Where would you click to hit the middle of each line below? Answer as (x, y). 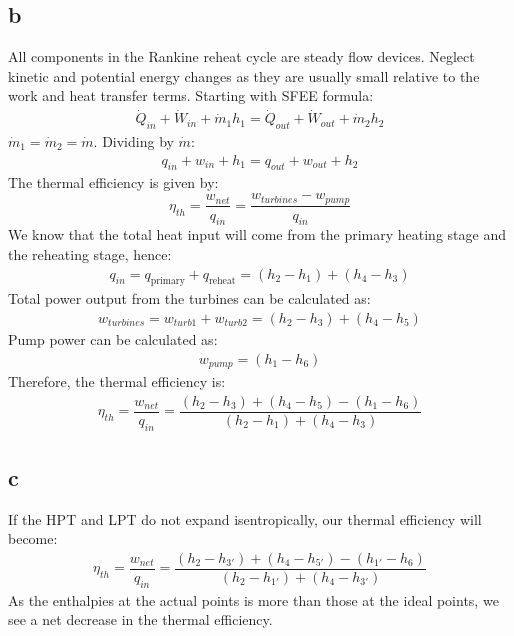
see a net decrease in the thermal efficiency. (140, 619)
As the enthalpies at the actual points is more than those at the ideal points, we (253, 599)
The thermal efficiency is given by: (113, 182)
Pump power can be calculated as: (113, 338)
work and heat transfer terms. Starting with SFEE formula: (191, 95)
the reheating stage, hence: (90, 253)
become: (33, 538)
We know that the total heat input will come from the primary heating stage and (257, 234)
